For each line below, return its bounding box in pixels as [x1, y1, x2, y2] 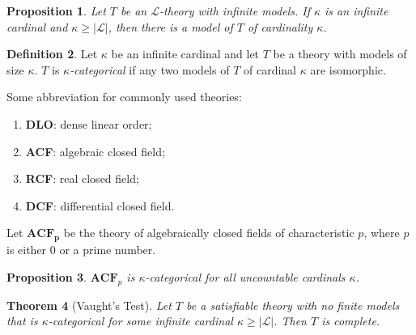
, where [363, 224, 400, 241]
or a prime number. [59, 241, 156, 258]
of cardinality [247, 18, 313, 35]
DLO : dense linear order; [25, 115, 152, 132]
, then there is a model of [108, 18, 233, 35]
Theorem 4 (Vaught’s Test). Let [6, 296, 172, 313]
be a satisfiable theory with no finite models [186, 296, 400, 313]
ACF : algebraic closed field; [25, 142, 165, 159]
